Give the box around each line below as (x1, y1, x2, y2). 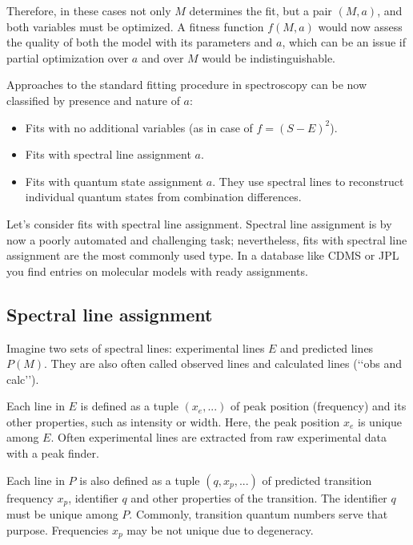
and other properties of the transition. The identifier (130, 489, 387, 506)
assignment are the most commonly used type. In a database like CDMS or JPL (6, 247, 399, 264)
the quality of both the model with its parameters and (6, 34, 273, 50)
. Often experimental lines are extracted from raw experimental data (50, 429, 387, 446)
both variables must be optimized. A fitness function (6, 18, 264, 34)
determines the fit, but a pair (189, 2, 332, 18)
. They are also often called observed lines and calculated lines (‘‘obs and (44, 355, 402, 372)
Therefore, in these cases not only (6, 2, 171, 18)
